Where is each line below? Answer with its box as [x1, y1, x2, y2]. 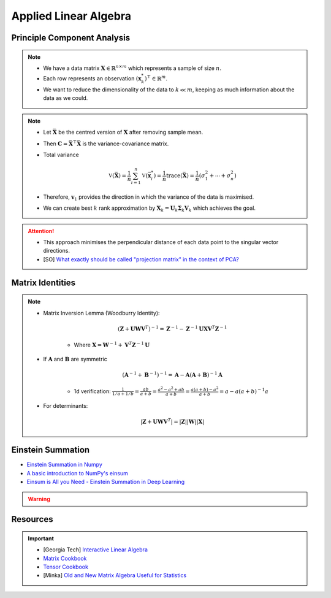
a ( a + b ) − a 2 [191, 386, 219, 393]
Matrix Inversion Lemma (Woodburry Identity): [43, 309, 160, 316]
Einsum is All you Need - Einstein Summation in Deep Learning [26, 478, 185, 486]
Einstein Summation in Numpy [26, 461, 102, 469]
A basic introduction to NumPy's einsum [26, 469, 128, 477]
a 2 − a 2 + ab [158, 386, 185, 393]
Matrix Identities [11, 277, 76, 288]
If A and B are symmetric [43, 355, 107, 362]
